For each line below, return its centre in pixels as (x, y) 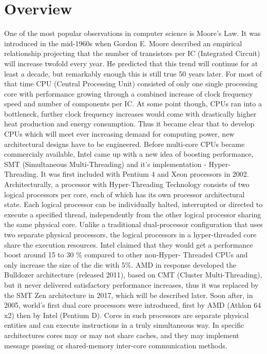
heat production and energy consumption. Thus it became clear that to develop (129, 124)
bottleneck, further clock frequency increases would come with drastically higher (130, 113)
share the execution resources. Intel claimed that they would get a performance (129, 244)
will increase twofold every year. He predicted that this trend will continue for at (131, 63)
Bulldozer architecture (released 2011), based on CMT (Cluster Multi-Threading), (133, 275)
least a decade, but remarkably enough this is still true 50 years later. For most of (133, 73)
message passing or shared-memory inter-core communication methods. (116, 345)
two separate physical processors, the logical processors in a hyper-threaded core (130, 234)
